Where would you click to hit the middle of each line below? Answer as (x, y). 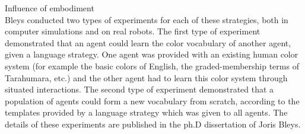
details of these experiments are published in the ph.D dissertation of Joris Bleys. (153, 124)
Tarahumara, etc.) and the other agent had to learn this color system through (146, 77)
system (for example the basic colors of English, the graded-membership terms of (152, 66)
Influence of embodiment (50, 8)
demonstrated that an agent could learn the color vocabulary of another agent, (148, 42)
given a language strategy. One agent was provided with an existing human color (152, 54)
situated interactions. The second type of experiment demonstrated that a (139, 89)
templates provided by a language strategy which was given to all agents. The (146, 112)
